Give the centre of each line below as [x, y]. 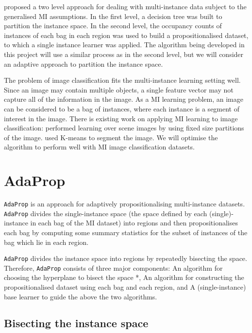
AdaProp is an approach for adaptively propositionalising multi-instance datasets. [125, 204]
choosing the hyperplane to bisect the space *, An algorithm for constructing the [124, 277]
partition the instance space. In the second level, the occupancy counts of [113, 26]
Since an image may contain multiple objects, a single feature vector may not [119, 89]
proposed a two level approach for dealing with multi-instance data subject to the [125, 6]
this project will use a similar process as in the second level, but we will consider [124, 54]
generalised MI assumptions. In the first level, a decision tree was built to [113, 16]
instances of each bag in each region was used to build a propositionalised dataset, [126, 35]
